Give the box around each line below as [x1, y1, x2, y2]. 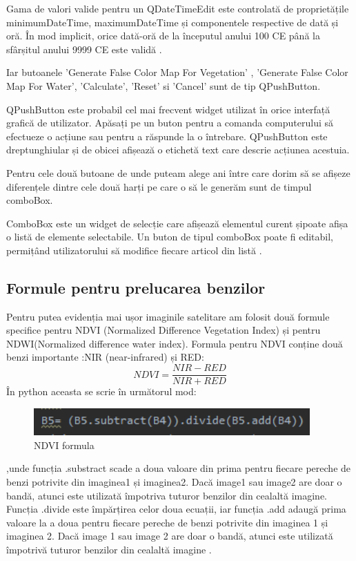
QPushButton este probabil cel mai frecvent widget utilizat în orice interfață [6, 102, 330, 116]
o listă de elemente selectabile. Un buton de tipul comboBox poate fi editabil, [6, 229, 333, 244]
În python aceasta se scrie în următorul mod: [6, 384, 197, 399]
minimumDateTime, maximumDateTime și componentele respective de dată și [6, 15, 339, 29]
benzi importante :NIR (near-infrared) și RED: [6, 350, 204, 364]
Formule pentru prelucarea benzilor [6, 276, 266, 298]
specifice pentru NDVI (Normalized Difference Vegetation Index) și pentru [6, 323, 321, 337]
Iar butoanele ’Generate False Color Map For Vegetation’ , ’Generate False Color [6, 65, 348, 79]
